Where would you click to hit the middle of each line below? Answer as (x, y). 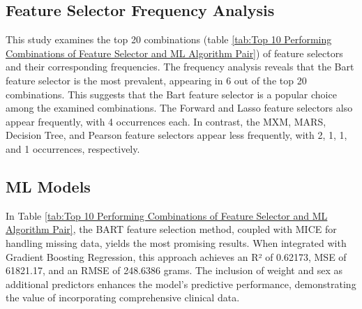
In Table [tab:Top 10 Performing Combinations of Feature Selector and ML (167, 215)
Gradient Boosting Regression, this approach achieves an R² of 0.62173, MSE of (176, 256)
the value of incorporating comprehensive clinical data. (123, 297)
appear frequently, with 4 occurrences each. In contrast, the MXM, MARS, (166, 121)
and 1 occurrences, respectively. (73, 148)
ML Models (48, 186)
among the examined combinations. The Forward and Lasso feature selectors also (179, 108)
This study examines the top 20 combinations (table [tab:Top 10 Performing (169, 39)
